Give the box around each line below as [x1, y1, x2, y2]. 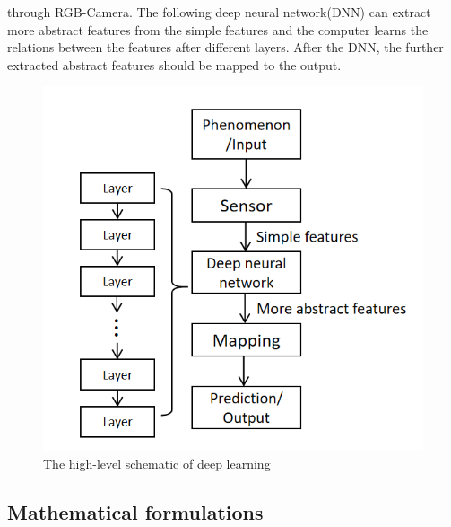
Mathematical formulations [7, 497, 264, 525]
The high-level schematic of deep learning [43, 453, 271, 472]
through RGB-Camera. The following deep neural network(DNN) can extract [7, 3, 431, 21]
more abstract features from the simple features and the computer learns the [7, 20, 429, 39]
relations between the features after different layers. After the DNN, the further [7, 38, 444, 57]
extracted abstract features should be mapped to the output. [7, 55, 342, 74]
